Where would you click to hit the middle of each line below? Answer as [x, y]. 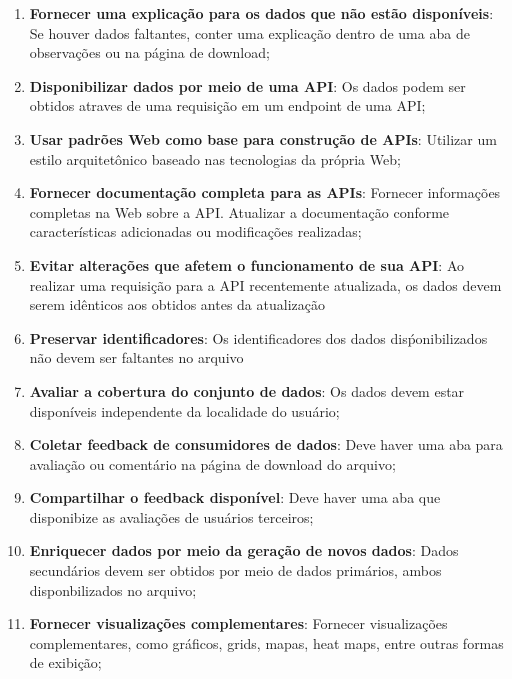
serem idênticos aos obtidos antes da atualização [177, 304]
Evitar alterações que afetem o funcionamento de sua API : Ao [247, 264]
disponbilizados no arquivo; [113, 589]
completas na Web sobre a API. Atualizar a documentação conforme [239, 211]
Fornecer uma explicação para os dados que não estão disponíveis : [261, 13]
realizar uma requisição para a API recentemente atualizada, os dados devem [265, 284]
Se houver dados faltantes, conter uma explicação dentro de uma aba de [249, 32]
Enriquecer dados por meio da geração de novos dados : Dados [244, 550]
